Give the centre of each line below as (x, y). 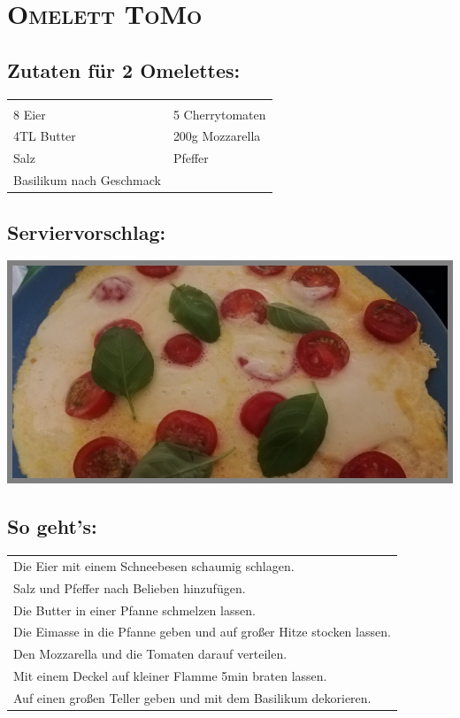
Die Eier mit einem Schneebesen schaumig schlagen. (154, 565)
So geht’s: (52, 526)
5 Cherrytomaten (219, 114)
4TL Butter (45, 136)
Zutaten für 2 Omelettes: (124, 69)
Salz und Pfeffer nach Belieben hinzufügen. (130, 587)
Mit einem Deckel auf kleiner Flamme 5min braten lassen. (170, 676)
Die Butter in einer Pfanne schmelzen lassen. (134, 610)
